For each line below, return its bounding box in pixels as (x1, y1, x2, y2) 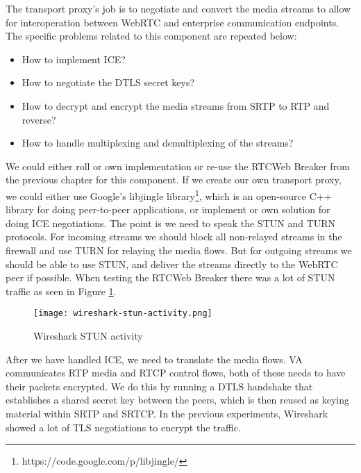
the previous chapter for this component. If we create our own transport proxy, (6, 172, 342, 187)
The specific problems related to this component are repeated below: (6, 28, 297, 43)
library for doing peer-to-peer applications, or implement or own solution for (6, 202, 330, 217)
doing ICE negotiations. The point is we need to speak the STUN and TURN (6, 215, 336, 230)
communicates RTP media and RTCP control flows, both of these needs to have (6, 365, 346, 380)
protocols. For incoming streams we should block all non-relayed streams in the (6, 229, 342, 244)
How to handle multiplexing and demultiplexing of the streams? (22, 135, 294, 150)
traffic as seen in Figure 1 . (6, 283, 117, 298)
